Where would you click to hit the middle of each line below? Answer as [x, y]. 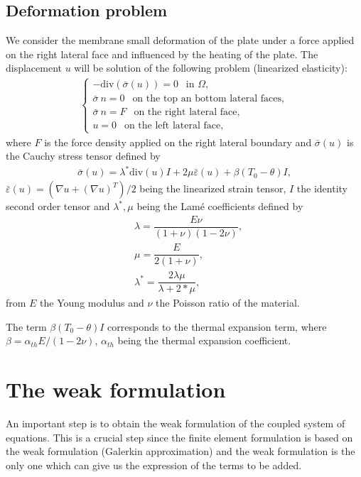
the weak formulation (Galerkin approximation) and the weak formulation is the [180, 451]
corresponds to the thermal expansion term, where [217, 326]
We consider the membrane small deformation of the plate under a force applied [180, 40]
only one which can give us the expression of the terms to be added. [154, 465]
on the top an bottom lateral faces [207, 99]
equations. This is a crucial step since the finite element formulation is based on [179, 437]
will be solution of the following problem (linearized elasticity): [211, 68]
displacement [34, 68]
